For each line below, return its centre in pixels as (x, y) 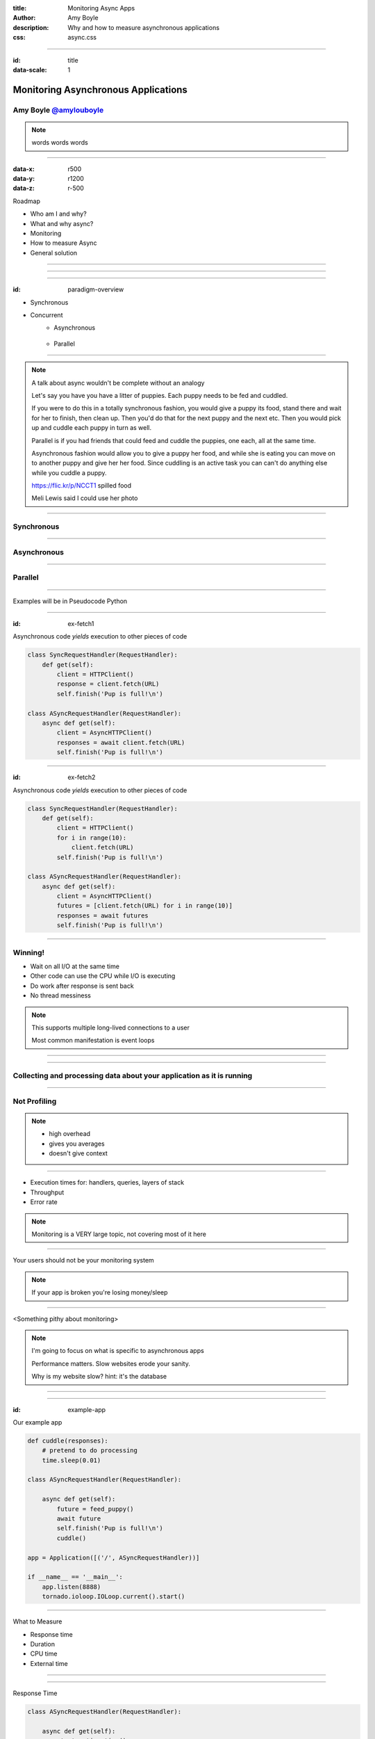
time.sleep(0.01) (72, 1460)
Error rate (44, 1202)
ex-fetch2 (82, 777)
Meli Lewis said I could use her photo (85, 498)
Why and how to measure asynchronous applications (144, 27)
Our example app (37, 1422)
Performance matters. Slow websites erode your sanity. (111, 1363)
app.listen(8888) (72, 1587)
